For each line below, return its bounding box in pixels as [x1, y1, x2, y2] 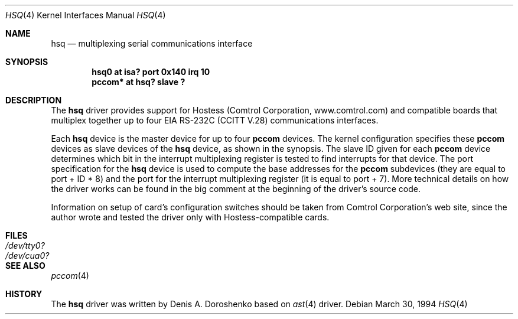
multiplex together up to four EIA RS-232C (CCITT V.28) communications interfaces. [51, 115, 379, 125]
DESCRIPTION [5, 95, 62, 105]
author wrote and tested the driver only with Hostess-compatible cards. [51, 212, 330, 222]
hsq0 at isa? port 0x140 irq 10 [92, 67, 210, 77]
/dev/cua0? [5, 250, 50, 261]
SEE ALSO [5, 261, 45, 271]
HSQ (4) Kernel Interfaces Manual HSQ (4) [5, 10, 166, 20]
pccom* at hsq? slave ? [92, 77, 185, 87]
